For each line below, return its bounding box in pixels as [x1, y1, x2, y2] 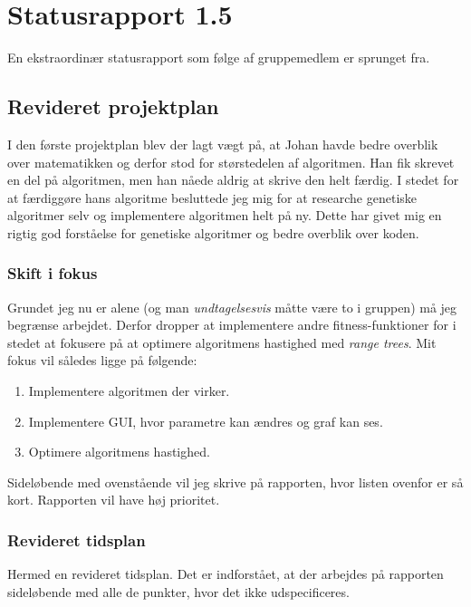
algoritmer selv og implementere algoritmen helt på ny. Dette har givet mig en [7, 206, 442, 225]
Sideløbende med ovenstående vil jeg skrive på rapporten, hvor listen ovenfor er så [7, 472, 464, 491]
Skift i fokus [7, 262, 98, 284]
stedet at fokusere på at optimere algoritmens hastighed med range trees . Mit [7, 332, 437, 352]
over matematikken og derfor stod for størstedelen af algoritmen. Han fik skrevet [7, 152, 455, 171]
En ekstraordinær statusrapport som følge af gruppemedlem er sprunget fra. [7, 48, 430, 67]
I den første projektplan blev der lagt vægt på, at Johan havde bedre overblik [7, 134, 438, 153]
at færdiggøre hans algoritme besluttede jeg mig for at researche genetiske [7, 188, 418, 207]
